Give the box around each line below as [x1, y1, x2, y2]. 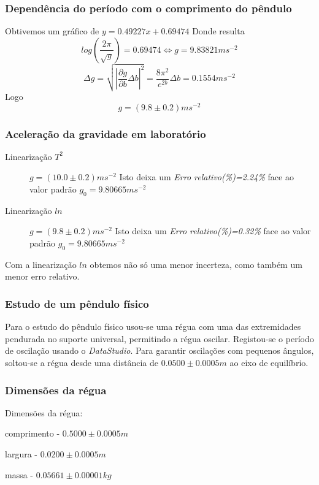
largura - [5, 448, 37, 460]
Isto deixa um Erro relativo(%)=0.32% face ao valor [115, 224, 311, 237]
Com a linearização [5, 258, 77, 270]
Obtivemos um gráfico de [5, 25, 99, 37]
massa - [5, 468, 34, 481]
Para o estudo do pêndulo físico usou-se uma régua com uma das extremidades [5, 320, 301, 333]
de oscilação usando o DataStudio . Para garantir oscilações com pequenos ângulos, [5, 344, 314, 357]
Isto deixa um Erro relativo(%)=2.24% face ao [119, 170, 294, 183]
